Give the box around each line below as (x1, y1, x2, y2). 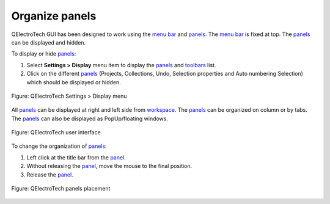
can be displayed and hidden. (11, 38, 86, 46)
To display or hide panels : (11, 50, 76, 57)
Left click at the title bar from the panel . (26, 153, 127, 161)
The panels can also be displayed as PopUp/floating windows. (11, 115, 168, 122)
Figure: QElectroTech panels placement (11, 185, 111, 192)
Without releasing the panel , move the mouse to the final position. (26, 162, 193, 170)
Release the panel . (26, 171, 73, 178)
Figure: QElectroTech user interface (11, 129, 101, 136)
